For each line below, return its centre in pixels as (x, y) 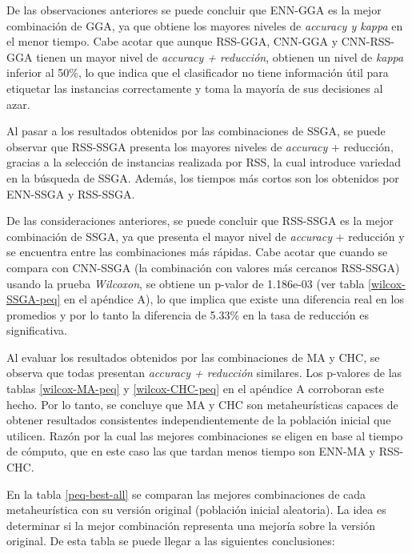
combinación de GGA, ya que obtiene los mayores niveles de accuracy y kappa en (205, 25)
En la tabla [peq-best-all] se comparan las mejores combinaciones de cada (186, 494)
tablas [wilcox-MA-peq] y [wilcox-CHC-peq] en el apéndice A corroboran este (195, 389)
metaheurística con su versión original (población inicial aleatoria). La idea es (196, 510)
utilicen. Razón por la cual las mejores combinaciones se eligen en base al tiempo (205, 435)
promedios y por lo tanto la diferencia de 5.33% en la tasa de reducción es (188, 314)
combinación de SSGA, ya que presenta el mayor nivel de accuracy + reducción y (206, 236)
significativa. (37, 330)
